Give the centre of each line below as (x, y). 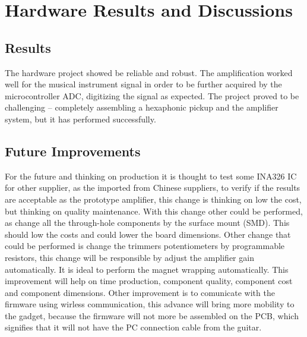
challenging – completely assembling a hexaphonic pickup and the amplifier (142, 107)
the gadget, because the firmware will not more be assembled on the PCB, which (152, 315)
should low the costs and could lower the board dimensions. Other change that (148, 234)
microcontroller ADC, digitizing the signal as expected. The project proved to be (152, 95)
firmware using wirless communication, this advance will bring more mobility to (150, 304)
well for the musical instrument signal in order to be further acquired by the (143, 84)
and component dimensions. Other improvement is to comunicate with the (140, 292)
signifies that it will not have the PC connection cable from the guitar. (133, 327)
